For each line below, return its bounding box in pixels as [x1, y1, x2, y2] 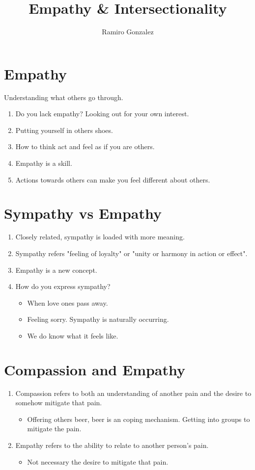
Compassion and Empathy [4, 359, 186, 379]
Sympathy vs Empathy [4, 203, 162, 223]
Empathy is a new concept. [15, 264, 97, 275]
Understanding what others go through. [4, 92, 123, 102]
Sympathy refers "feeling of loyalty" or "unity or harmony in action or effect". [15, 248, 248, 258]
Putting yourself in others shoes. [15, 125, 113, 135]
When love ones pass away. [27, 297, 108, 308]
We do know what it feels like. [27, 330, 118, 340]
